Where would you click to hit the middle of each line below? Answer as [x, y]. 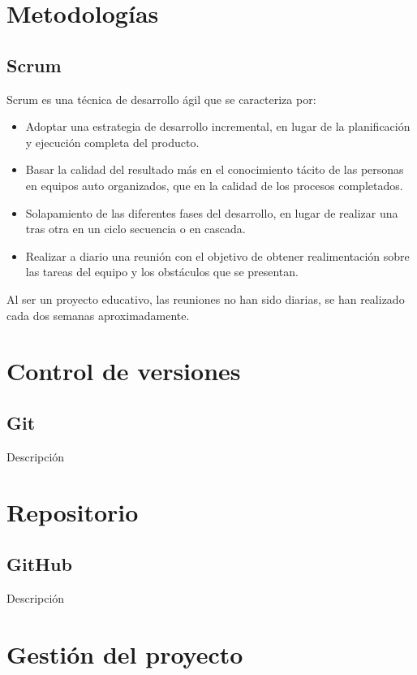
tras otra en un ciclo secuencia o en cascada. [135, 229]
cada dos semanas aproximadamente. [98, 315]
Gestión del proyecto [125, 653]
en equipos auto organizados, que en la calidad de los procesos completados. [214, 185]
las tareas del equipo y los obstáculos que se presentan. [162, 272]
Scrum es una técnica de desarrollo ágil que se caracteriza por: [161, 99]
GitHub [39, 564]
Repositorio [73, 512]
